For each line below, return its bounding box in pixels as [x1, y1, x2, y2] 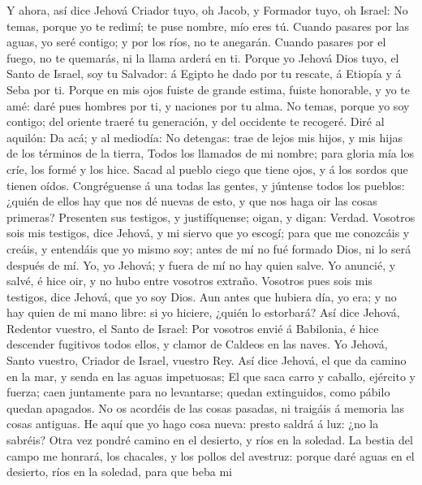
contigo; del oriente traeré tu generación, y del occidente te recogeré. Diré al [6, 113, 385, 130]
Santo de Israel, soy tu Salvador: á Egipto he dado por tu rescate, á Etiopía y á [6, 65, 402, 82]
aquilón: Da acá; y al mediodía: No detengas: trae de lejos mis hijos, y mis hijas [6, 128, 403, 145]
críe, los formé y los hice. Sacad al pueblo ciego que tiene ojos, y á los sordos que [6, 160, 408, 177]
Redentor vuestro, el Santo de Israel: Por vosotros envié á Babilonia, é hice [6, 319, 379, 336]
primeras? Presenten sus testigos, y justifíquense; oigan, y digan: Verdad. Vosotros [6, 208, 416, 225]
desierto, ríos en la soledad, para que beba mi [6, 463, 233, 480]
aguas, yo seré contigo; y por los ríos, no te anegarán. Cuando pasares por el [6, 33, 386, 50]
